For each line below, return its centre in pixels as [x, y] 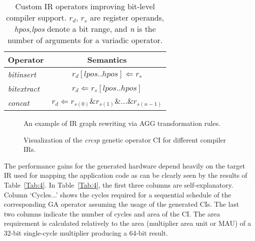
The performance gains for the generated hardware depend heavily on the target [125, 165]
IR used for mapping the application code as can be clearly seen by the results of [126, 175]
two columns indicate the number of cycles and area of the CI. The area [112, 213]
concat [19, 103]
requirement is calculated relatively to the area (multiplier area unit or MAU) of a [127, 223]
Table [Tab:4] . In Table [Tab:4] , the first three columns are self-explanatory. [119, 184]
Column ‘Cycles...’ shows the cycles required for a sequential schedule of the [118, 194]
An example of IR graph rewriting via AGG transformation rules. [122, 123]
